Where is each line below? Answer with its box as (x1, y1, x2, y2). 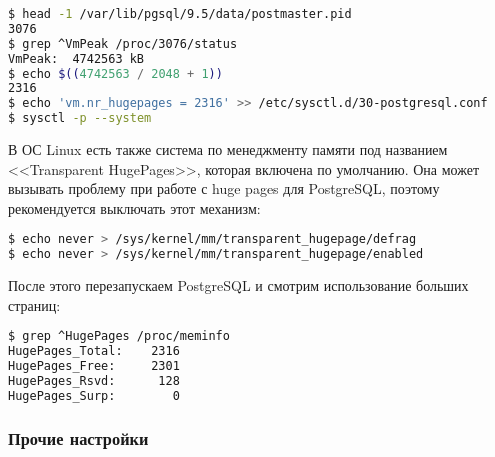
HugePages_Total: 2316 (8, 344, 180, 359)
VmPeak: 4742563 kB (8, 51, 145, 66)
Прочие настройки (8, 425, 149, 450)
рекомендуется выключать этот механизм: (8, 197, 261, 218)
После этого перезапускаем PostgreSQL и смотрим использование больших (8, 275, 469, 296)
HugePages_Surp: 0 (8, 388, 180, 403)
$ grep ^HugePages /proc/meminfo (8, 329, 230, 344)
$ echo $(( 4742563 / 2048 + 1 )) (8, 66, 223, 81)
